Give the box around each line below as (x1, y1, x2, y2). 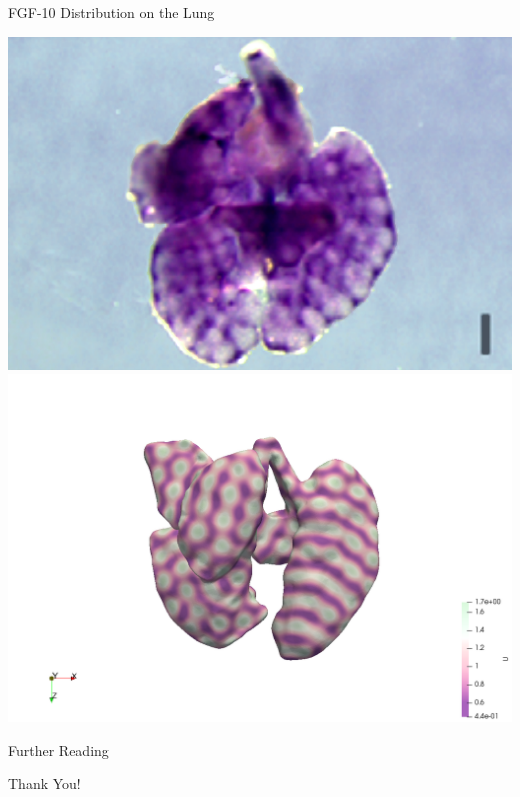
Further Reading (8, 739, 109, 760)
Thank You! (8, 773, 81, 794)
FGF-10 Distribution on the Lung (8, 2, 215, 22)
